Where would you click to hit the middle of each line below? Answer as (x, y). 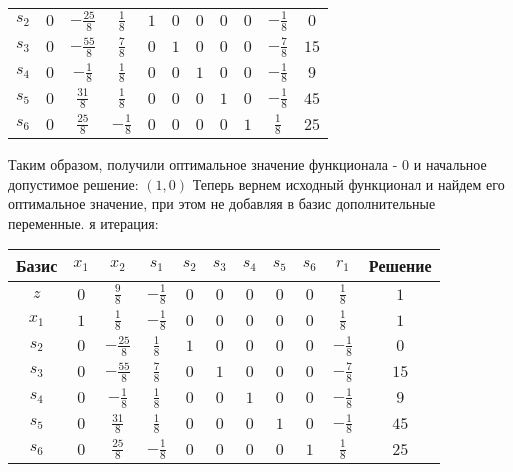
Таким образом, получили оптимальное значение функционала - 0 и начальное (247, 164)
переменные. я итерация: (83, 222)
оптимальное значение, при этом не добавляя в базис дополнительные (222, 203)
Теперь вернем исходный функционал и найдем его (348, 183)
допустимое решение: (73, 183)
